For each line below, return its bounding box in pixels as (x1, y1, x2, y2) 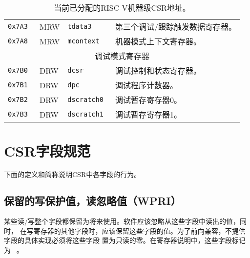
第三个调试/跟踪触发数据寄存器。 (115, 21, 237, 32)
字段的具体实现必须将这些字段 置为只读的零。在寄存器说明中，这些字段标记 (4, 235, 246, 245)
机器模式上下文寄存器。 (115, 36, 202, 47)
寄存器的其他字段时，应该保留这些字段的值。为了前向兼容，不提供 (33, 225, 246, 236)
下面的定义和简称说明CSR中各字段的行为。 (4, 169, 141, 179)
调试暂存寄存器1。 (115, 109, 182, 120)
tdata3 (67, 22, 92, 30)
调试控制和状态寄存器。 (115, 65, 202, 76)
